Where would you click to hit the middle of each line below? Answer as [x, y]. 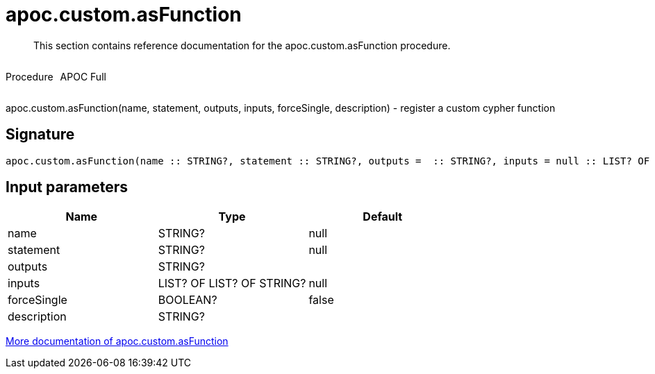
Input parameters [67, 187]
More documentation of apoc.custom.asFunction [117, 341]
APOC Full [83, 76]
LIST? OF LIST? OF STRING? [232, 283]
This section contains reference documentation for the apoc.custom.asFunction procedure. [242, 45]
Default [383, 217]
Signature [40, 135]
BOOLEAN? [188, 300]
